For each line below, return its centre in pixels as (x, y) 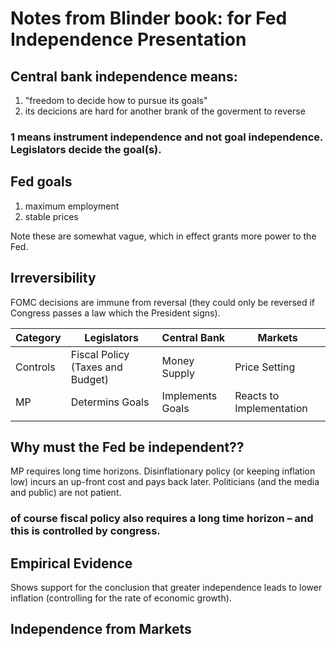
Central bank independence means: (124, 76)
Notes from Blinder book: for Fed (149, 18)
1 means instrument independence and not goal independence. (167, 137)
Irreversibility (53, 278)
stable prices (51, 216)
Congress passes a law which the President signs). (115, 313)
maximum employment (72, 206)
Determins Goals (110, 402)
